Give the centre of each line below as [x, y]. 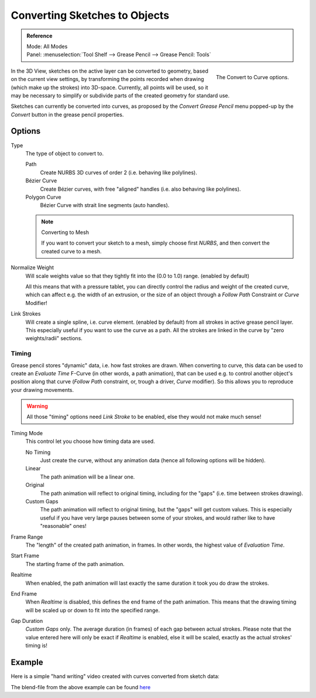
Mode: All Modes [47, 46]
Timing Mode [27, 433]
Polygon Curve [43, 197]
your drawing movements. [42, 389]
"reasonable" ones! [63, 526]
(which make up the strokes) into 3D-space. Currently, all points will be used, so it [109, 87]
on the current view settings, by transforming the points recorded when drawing [107, 79]
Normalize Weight [32, 267]
